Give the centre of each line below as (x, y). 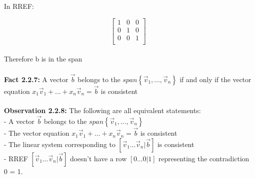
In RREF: (19, 6)
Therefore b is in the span (43, 59)
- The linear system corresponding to (60, 144)
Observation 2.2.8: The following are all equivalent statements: (103, 110)
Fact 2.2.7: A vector (36, 79)
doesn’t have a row (98, 158)
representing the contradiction (204, 158)
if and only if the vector (216, 79)
